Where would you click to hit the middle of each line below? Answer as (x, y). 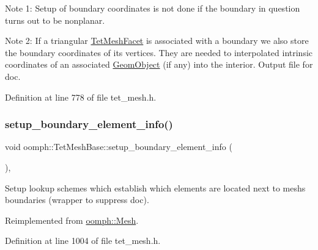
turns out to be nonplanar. (55, 20)
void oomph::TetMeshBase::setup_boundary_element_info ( (119, 147)
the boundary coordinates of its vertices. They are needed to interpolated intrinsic (159, 52)
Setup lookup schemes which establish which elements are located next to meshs (155, 187)
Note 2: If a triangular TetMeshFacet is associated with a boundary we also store (157, 41)
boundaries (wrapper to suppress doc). (77, 200)
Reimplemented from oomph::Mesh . (72, 220)
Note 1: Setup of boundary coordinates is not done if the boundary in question (153, 8)
